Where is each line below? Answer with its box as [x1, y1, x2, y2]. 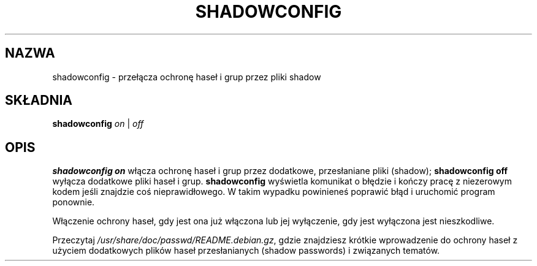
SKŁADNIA [5, 93, 72, 108]
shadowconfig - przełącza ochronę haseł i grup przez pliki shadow [52, 71, 321, 82]
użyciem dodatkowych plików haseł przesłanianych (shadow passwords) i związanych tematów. [52, 245, 440, 256]
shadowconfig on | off [52, 118, 144, 129]
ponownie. [52, 197, 95, 208]
